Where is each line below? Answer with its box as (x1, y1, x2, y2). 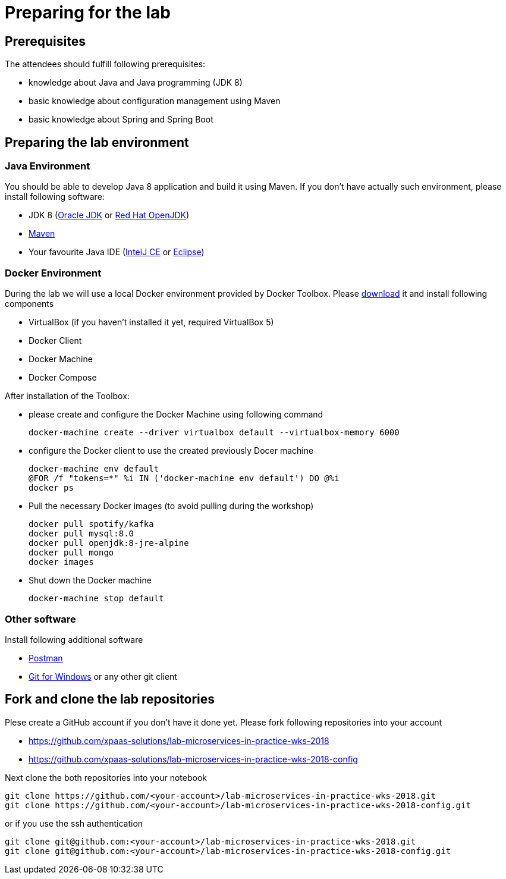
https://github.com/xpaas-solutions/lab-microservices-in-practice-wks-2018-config (29, 754, 358, 764)
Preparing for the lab (5, 2, 171, 23)
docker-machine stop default (29, 594, 164, 604)
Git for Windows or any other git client (29, 671, 177, 682)
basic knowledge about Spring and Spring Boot (29, 114, 213, 125)
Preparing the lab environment (5, 134, 189, 150)
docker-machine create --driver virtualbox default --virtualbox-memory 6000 (29, 428, 400, 438)
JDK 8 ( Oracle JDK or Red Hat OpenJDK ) (29, 210, 190, 221)
